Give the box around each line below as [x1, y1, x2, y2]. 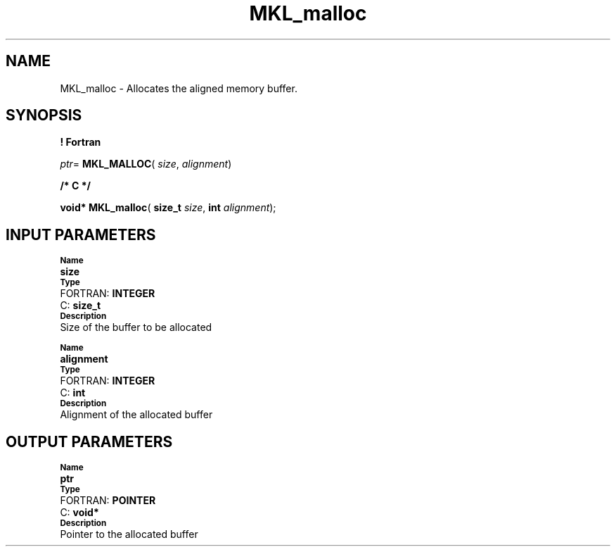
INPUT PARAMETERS [6, 225, 156, 244]
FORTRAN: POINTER [60, 494, 156, 507]
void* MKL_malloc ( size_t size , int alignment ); [60, 201, 276, 214]
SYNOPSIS [6, 106, 82, 125]
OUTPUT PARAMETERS [6, 432, 173, 451]
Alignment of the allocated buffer [60, 408, 213, 421]
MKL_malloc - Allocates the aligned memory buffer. [60, 82, 297, 94]
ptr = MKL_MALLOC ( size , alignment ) [60, 158, 232, 170]
